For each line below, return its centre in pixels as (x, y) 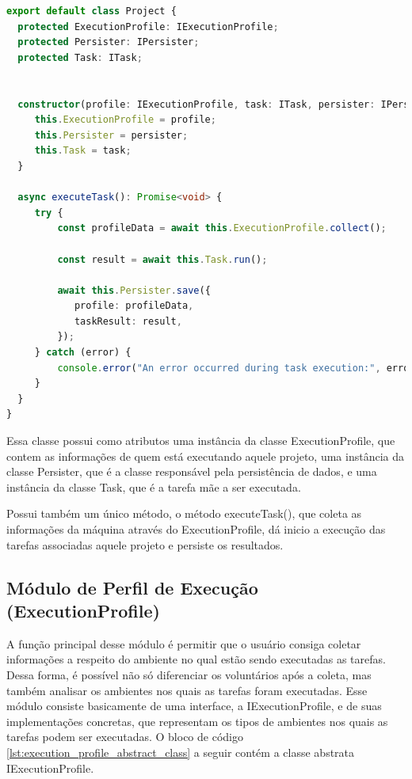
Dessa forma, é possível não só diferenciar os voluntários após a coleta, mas (189, 674)
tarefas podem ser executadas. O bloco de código (125, 737)
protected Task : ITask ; (80, 57)
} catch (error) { (83, 353)
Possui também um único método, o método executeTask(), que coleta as (184, 513)
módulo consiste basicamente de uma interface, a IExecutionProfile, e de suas (194, 706)
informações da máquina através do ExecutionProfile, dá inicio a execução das (196, 529)
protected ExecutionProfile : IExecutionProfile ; (148, 27)
